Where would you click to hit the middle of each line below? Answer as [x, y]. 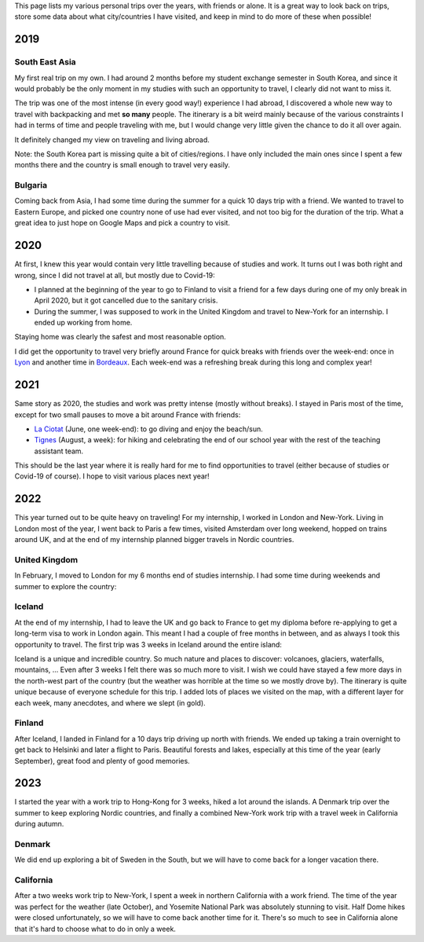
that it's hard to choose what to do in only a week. [95, 929]
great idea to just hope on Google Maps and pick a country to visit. [122, 223]
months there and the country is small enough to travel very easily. [122, 165]
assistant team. [59, 451]
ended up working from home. [83, 323]
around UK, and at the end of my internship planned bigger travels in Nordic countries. [154, 540]
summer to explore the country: [66, 586]
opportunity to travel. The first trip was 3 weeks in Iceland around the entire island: [148, 644]
